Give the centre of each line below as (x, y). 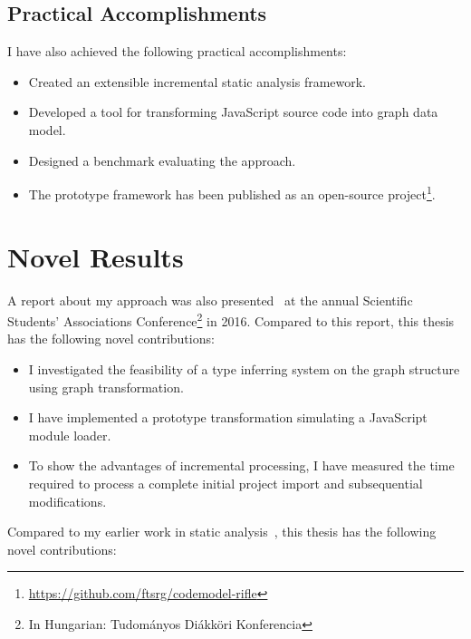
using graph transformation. (106, 387)
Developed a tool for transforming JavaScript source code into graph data (233, 112)
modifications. (67, 501)
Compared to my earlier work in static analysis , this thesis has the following (222, 532)
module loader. (70, 435)
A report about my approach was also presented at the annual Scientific (210, 300)
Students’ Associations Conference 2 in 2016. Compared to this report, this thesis (231, 319)
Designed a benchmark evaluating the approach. (162, 160)
